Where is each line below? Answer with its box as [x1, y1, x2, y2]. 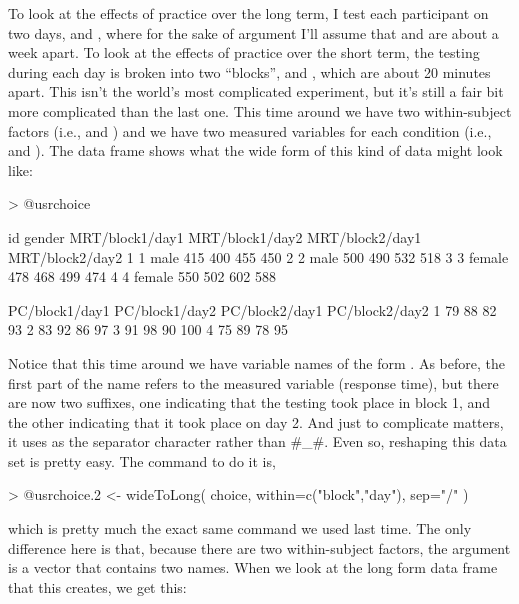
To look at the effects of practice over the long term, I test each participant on [8, 3, 489, 23]
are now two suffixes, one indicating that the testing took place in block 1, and [8, 392, 491, 413]
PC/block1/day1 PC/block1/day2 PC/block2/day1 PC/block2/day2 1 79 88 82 [8, 299, 497, 320]
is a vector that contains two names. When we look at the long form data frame [8, 557, 498, 578]
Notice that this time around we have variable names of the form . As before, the [8, 352, 505, 373]
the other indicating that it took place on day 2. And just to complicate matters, [8, 411, 504, 432]
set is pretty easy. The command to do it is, [8, 450, 276, 471]
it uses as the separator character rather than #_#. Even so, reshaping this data [8, 431, 507, 452]
